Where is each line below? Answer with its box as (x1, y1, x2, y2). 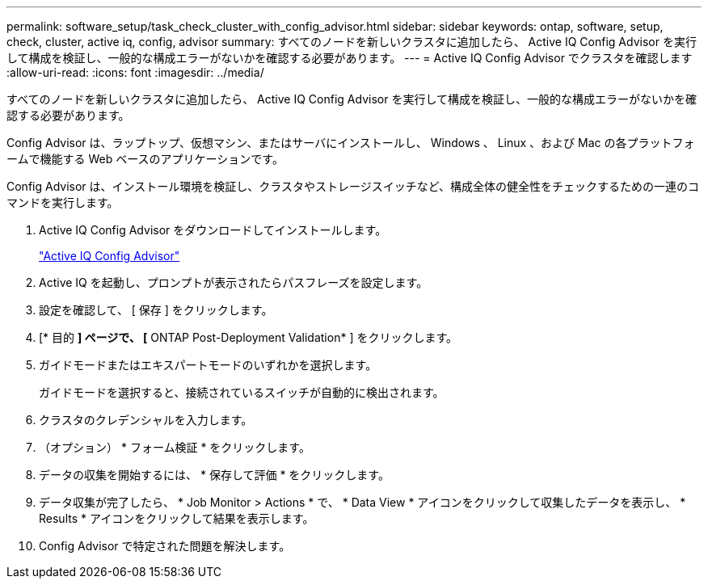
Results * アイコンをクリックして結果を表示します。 (39, 511, 314, 525)
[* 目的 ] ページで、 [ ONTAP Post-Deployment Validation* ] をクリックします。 (39, 330, 458, 344)
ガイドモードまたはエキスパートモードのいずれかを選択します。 (39, 358, 377, 372)
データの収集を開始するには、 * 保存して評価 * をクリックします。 (39, 468, 390, 482)
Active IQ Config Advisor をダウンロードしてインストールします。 (39, 223, 387, 237)
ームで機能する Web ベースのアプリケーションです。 (6, 152, 284, 166)
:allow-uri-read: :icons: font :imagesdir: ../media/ (6, 65, 264, 79)
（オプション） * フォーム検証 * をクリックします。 (39, 440, 310, 454)
